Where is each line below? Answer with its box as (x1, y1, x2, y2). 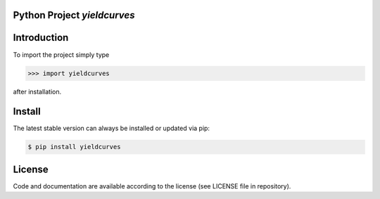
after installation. (13, 87, 62, 96)
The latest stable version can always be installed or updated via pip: (13, 124, 210, 133)
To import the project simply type (13, 50, 110, 59)
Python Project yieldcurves (13, 9, 135, 21)
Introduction (13, 32, 69, 44)
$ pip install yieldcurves (27, 143, 121, 151)
